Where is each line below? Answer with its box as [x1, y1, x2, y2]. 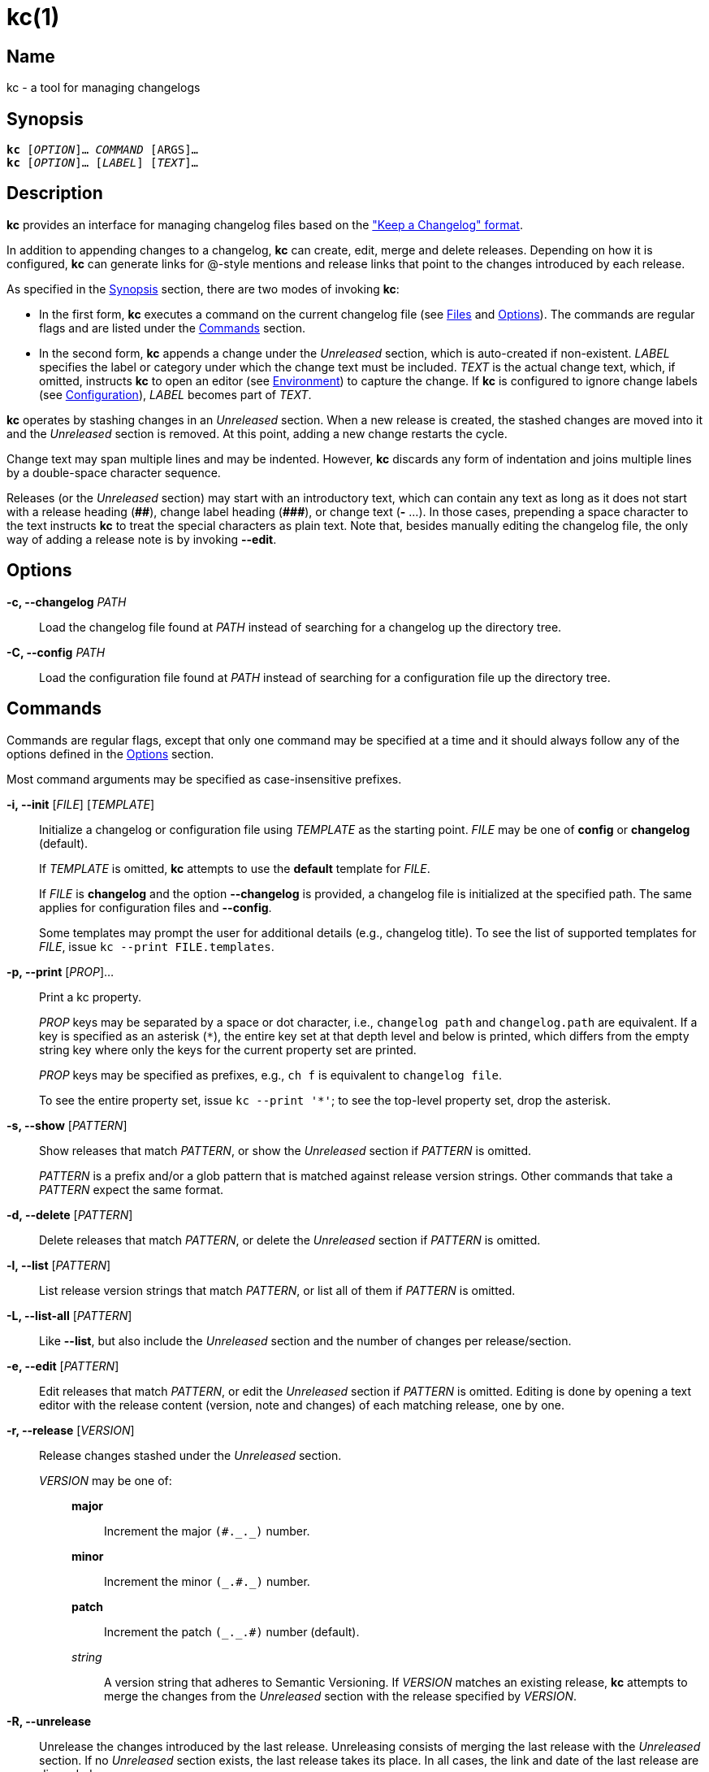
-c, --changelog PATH [6, 594, 127, 609]
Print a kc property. [39, 989, 141, 1004]
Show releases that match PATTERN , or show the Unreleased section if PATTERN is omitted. [39, 1143, 532, 1157]
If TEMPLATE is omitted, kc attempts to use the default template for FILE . [39, 861, 430, 875]
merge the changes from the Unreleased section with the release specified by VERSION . [104, 1688, 577, 1703]
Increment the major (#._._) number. [104, 1523, 310, 1538]
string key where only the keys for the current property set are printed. [39, 1042, 417, 1057]
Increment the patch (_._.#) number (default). [104, 1624, 360, 1639]
